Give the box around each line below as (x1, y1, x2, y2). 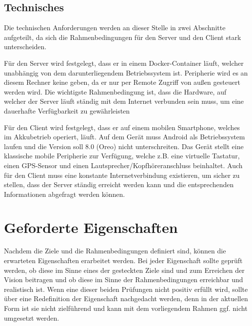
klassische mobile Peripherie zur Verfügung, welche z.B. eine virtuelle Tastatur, (4, 151, 240, 161)
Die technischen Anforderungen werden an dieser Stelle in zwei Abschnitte (4, 22, 226, 33)
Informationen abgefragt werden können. (4, 189, 125, 199)
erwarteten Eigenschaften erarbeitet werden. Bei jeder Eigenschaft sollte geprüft (4, 255, 243, 266)
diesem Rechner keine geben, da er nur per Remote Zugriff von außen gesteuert (4, 77, 240, 87)
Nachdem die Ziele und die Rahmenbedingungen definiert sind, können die (4, 246, 226, 256)
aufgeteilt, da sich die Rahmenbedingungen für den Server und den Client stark (4, 32, 241, 42)
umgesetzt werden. (4, 312, 59, 323)
